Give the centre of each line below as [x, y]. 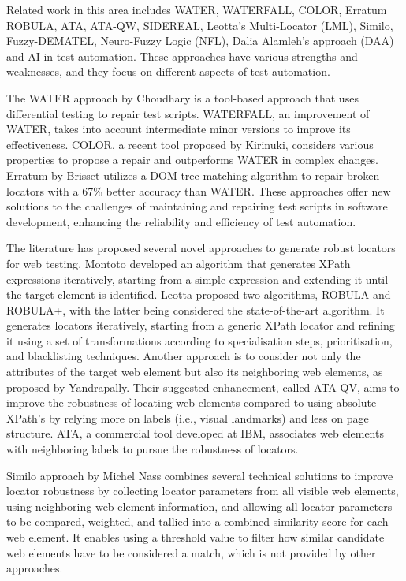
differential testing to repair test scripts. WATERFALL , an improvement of [188, 113]
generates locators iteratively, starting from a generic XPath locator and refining [201, 325]
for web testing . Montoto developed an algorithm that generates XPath [179, 263]
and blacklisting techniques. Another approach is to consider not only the [184, 356]
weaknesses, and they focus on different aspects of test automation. [168, 71]
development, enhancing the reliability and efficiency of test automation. [181, 221]
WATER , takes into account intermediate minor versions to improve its [179, 129]
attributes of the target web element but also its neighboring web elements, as [195, 372]
